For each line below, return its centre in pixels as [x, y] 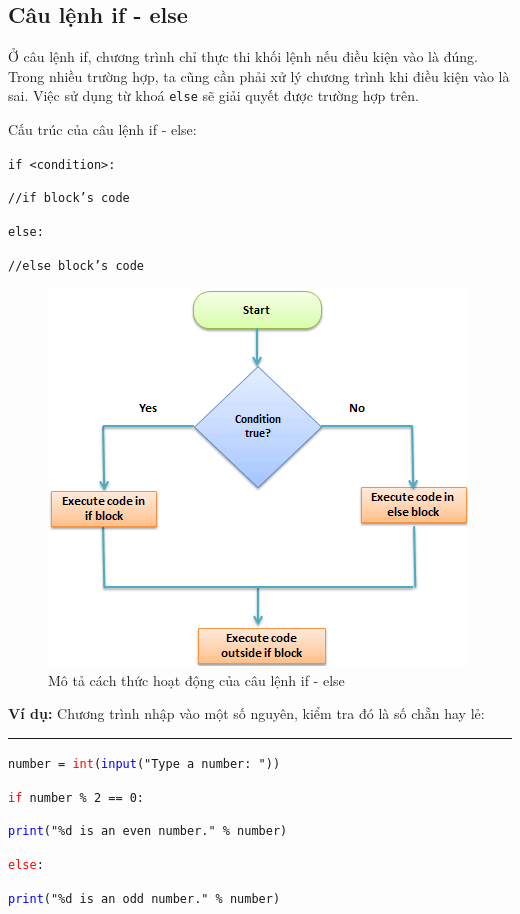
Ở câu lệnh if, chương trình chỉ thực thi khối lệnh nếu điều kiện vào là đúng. [243, 56]
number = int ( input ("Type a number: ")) [144, 764]
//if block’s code [69, 198]
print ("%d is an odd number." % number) [144, 898]
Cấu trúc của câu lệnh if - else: [102, 129]
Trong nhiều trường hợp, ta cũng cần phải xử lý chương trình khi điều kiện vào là [259, 75]
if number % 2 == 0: [76, 797]
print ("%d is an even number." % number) [148, 831]
